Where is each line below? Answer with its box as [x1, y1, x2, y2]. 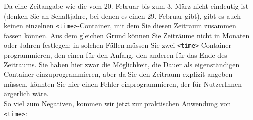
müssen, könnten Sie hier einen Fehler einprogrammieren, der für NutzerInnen [4, 78, 242, 89]
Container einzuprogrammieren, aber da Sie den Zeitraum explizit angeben [4, 69, 233, 79]
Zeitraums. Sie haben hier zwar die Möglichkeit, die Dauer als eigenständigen [4, 59, 240, 69]
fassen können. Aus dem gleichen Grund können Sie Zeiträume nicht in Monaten [4, 30, 250, 40]
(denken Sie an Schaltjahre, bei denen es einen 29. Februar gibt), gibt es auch [4, 10, 241, 21]
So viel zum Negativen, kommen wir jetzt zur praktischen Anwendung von [4, 98, 231, 109]
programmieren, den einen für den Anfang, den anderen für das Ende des [4, 50, 227, 60]
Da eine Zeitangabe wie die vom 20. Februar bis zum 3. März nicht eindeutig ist [4, 1, 249, 11]
